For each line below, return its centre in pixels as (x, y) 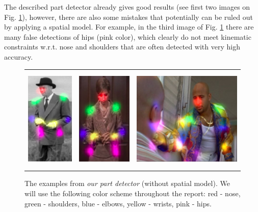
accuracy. (19, 56)
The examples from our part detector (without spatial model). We (127, 183)
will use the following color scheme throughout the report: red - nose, (133, 193)
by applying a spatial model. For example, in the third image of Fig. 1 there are (129, 27)
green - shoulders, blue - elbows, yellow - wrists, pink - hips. (118, 203)
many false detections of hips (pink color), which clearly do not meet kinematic (128, 36)
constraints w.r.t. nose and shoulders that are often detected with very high (122, 47)
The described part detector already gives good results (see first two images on (127, 7)
